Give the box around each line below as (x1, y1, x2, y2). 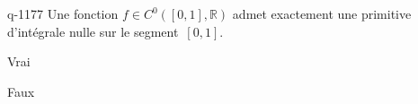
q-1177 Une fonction (7, 4, 119, 22)
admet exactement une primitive (232, 4, 412, 22)
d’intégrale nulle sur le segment (7, 22, 179, 40)
